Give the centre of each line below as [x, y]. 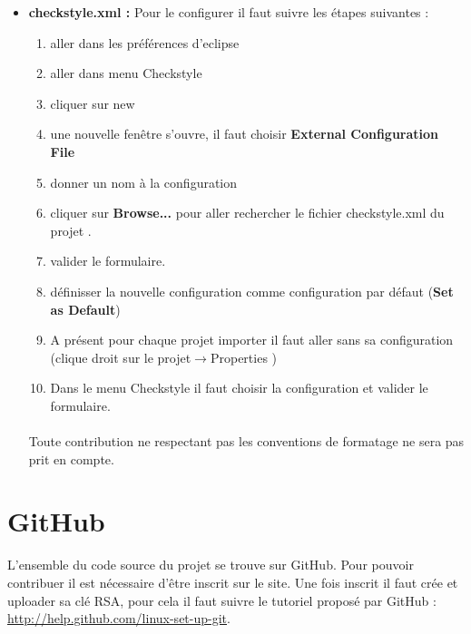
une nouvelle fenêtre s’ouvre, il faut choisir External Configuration [245, 134]
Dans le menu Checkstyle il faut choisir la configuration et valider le [239, 388]
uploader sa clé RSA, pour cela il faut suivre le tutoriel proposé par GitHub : [222, 600]
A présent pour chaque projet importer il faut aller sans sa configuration [252, 340]
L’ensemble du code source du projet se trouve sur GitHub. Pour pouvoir [211, 565]
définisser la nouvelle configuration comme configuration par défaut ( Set [252, 291]
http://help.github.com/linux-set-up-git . [119, 618]
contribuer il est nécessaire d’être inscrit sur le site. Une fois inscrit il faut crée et [233, 582]
